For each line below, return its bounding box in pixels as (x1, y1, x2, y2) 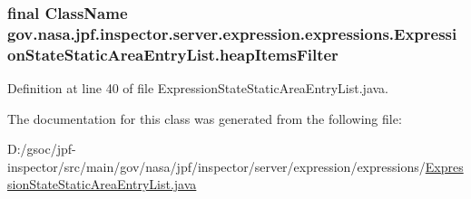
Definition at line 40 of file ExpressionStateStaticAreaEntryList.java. (7, 79, 389, 98)
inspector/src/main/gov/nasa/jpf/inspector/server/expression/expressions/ (7, 156, 426, 175)
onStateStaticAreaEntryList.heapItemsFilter (7, 43, 339, 65)
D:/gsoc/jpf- (7, 139, 76, 158)
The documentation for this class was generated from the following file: (7, 109, 402, 128)
